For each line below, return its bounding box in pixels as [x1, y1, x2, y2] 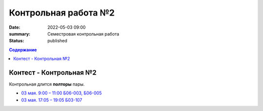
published [47, 38, 68, 44]
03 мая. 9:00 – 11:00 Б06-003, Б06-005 [21, 90, 102, 96]
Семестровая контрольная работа [47, 31, 119, 37]
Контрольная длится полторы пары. [9, 81, 85, 87]
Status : [9, 38, 24, 44]
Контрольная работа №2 [9, 7, 115, 18]
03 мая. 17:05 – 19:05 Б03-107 [21, 97, 82, 103]
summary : [9, 31, 31, 37]
